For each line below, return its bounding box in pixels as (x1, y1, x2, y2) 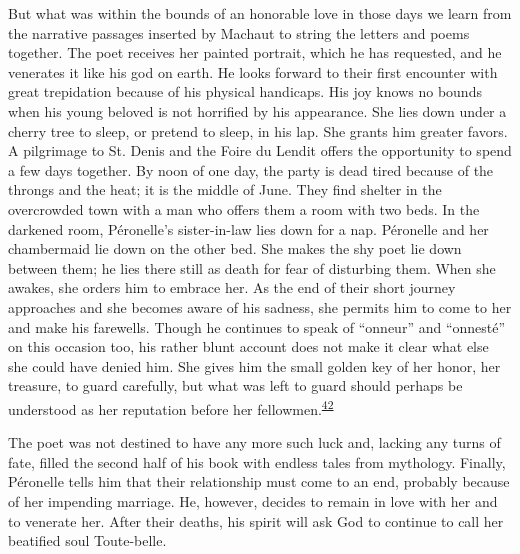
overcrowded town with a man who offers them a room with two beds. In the (8, 198, 480, 219)
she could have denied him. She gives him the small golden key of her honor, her (8, 355, 501, 376)
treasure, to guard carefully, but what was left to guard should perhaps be (8, 375, 463, 396)
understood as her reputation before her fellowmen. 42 (8, 395, 334, 419)
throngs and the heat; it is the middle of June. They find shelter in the (8, 179, 442, 200)
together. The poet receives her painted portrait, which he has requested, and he (8, 42, 502, 63)
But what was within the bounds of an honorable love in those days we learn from (8, 3, 512, 23)
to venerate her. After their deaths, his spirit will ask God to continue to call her (8, 510, 504, 531)
